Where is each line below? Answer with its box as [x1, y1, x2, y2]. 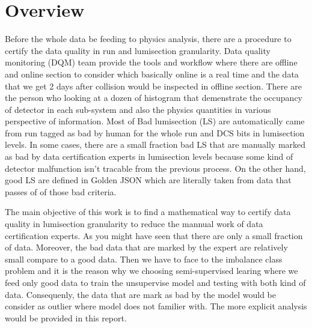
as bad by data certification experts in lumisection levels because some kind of [5, 150, 293, 163]
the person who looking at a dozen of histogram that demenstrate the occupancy [5, 91, 303, 104]
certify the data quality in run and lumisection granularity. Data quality [5, 44, 271, 56]
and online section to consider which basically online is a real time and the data [5, 67, 299, 80]
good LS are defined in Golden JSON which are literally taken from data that [5, 174, 292, 186]
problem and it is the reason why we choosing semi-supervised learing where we [5, 264, 298, 277]
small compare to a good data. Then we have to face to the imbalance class [5, 252, 283, 265]
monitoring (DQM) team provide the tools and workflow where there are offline [5, 56, 298, 68]
